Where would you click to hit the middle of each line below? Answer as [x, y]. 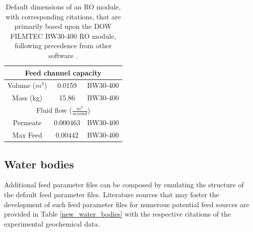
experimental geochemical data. [52, 223]
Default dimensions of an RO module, [63, 6]
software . [63, 55]
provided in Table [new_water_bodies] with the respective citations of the [118, 214]
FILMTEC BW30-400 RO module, [63, 36]
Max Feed [27, 135]
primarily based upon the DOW [63, 26]
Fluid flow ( [54, 110]
